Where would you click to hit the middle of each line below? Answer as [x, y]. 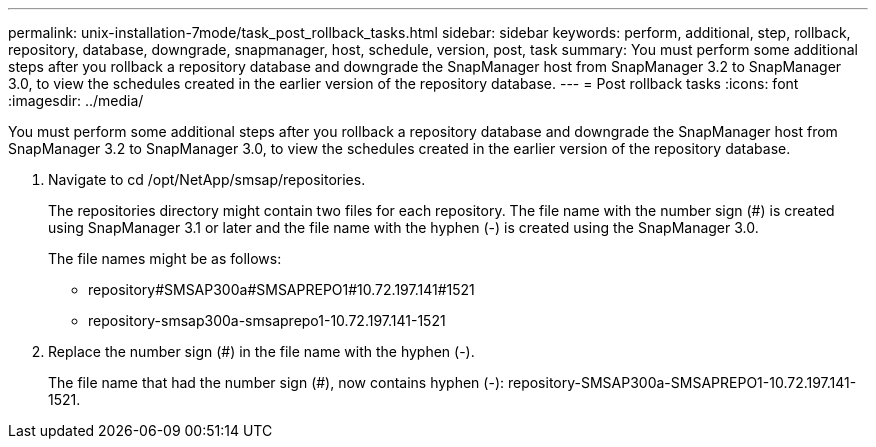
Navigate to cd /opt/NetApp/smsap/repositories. [207, 179]
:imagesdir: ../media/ [76, 100]
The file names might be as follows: [165, 258]
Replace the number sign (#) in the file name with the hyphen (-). [261, 351]
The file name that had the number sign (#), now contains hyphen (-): [276, 382]
